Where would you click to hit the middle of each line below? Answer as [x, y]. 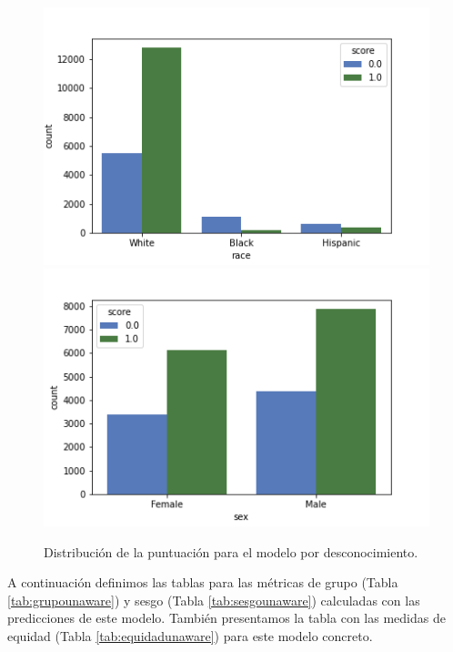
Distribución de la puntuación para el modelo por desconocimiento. [231, 551]
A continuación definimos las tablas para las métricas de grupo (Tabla [203, 582]
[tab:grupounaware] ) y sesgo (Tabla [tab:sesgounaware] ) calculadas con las [214, 600]
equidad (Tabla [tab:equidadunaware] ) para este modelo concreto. [190, 635]
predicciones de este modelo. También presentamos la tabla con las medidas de [226, 618]
